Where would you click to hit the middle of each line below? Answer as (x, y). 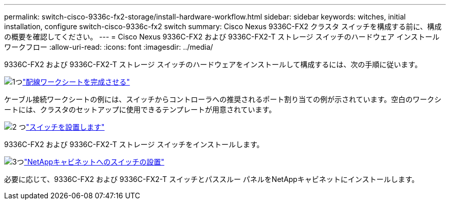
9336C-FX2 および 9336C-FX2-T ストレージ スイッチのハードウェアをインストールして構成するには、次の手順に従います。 (213, 64)
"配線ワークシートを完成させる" (76, 82)
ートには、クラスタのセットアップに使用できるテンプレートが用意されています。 (140, 109)
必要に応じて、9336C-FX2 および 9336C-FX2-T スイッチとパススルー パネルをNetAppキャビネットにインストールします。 (212, 179)
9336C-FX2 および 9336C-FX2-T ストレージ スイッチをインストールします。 (134, 144)
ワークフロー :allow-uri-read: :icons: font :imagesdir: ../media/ (109, 47)
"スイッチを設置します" (65, 127)
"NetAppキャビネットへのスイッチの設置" (94, 162)
